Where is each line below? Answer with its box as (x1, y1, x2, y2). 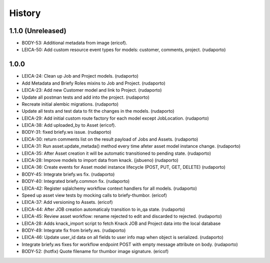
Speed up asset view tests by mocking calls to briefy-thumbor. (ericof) (21, 192, 167, 198)
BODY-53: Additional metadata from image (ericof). (21, 40, 127, 46)
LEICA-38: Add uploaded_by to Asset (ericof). (21, 122, 116, 128)
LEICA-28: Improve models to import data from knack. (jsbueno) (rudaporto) (21, 157, 178, 163)
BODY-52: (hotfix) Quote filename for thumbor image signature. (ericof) (21, 248, 169, 254)
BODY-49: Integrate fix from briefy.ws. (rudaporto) (21, 227, 126, 233)
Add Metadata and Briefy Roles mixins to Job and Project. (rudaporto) (21, 80, 166, 86)
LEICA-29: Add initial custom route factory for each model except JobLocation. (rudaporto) (21, 115, 209, 121)
